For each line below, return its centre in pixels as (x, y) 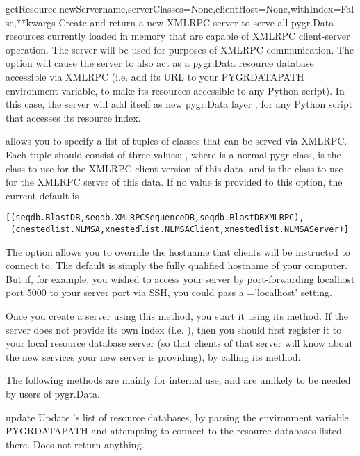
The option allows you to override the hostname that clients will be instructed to (178, 251)
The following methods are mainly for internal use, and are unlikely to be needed (178, 380)
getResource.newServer (54, 8)
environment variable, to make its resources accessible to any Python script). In (175, 90)
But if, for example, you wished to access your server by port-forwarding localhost (180, 278)
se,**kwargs (31, 22)
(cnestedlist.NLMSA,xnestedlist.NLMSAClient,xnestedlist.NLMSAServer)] (180, 229)
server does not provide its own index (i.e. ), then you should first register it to (174, 329)
